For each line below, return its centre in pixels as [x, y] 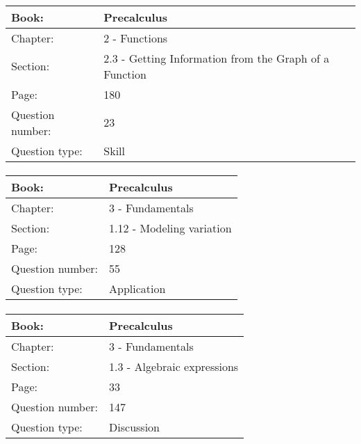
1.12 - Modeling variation [170, 228]
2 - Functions [136, 38]
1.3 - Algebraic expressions [174, 366]
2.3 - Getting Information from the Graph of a [217, 58]
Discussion [134, 427]
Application [137, 289]
